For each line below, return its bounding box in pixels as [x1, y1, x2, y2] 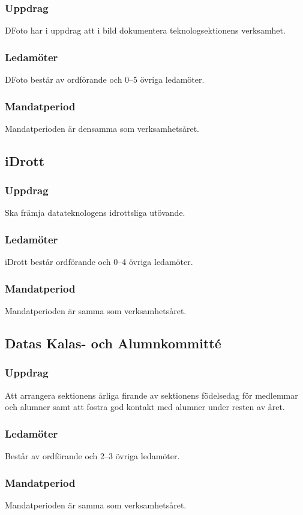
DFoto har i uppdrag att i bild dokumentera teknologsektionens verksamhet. [5, 24, 286, 37]
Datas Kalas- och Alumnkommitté [5, 334, 221, 353]
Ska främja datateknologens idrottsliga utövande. [5, 206, 185, 219]
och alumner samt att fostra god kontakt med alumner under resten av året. [5, 400, 285, 413]
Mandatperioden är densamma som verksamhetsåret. [5, 122, 200, 134]
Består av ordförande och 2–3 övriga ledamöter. [5, 450, 180, 462]
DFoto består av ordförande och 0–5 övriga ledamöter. [5, 73, 205, 86]
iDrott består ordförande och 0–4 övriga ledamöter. [5, 255, 193, 268]
